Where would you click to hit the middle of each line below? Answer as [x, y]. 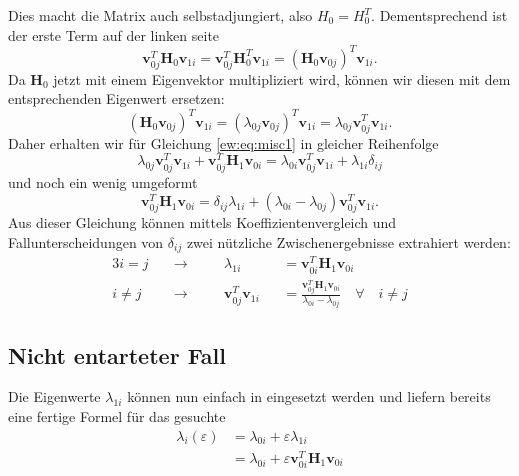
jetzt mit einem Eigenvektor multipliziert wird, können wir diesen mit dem [282, 78]
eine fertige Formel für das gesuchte [117, 416]
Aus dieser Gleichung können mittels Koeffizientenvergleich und [202, 222]
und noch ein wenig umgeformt [103, 181]
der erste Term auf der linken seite [114, 34]
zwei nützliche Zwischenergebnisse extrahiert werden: [348, 241]
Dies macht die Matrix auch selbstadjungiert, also [160, 15]
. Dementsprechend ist [439, 15]
